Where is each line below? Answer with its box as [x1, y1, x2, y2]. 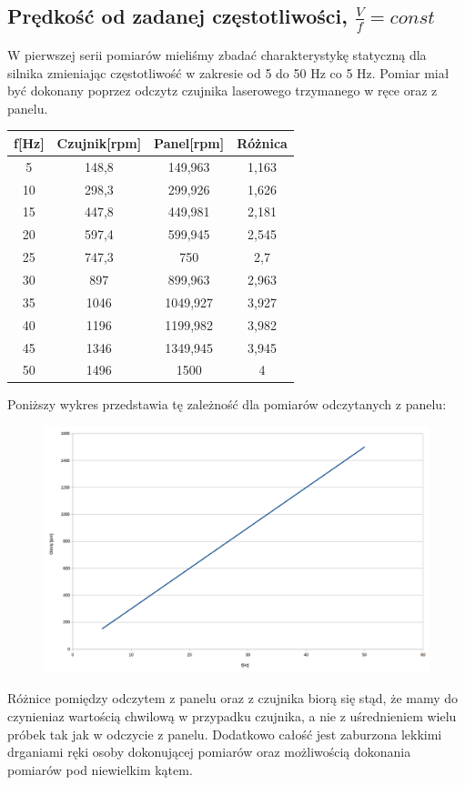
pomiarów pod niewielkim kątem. [7, 760, 193, 779]
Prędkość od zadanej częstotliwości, [7, 2, 348, 30]
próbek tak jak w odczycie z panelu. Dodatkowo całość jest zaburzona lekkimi [7, 724, 442, 743]
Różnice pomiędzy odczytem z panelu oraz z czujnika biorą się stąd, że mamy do [7, 689, 459, 708]
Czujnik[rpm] [56, 133, 142, 152]
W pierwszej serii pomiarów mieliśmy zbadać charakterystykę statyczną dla [7, 45, 427, 65]
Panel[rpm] [154, 133, 225, 152]
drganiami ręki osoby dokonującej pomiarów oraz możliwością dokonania [7, 742, 411, 761]
